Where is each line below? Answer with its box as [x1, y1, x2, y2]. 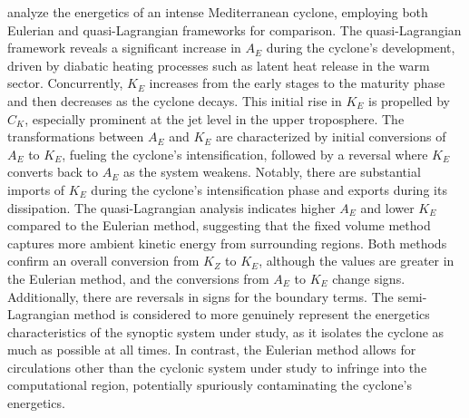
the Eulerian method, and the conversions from [7, 268, 269, 287]
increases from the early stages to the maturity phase [149, 73, 445, 92]
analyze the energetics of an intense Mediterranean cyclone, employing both [7, 3, 428, 21]
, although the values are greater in [259, 251, 454, 270]
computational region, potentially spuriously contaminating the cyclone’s [7, 375, 413, 394]
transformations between [7, 127, 144, 146]
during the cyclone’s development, [266, 38, 455, 57]
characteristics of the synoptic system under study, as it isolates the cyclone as [7, 322, 445, 341]
